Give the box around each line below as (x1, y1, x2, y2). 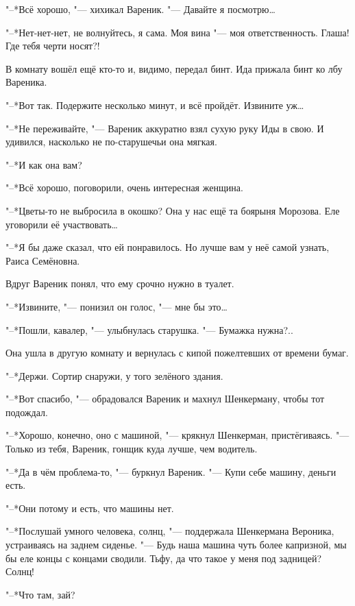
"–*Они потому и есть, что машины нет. (5, 500, 174, 515)
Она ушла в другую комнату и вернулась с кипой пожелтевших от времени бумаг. (5, 346, 349, 360)
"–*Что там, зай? (5, 587, 75, 601)
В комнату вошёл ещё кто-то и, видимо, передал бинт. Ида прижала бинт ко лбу (5, 61, 343, 75)
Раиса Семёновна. (5, 253, 80, 267)
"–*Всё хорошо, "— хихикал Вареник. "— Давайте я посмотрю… (5, 2, 276, 16)
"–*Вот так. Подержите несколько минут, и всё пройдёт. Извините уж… (5, 97, 304, 112)
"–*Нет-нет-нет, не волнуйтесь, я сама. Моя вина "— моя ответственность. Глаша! (5, 25, 350, 39)
